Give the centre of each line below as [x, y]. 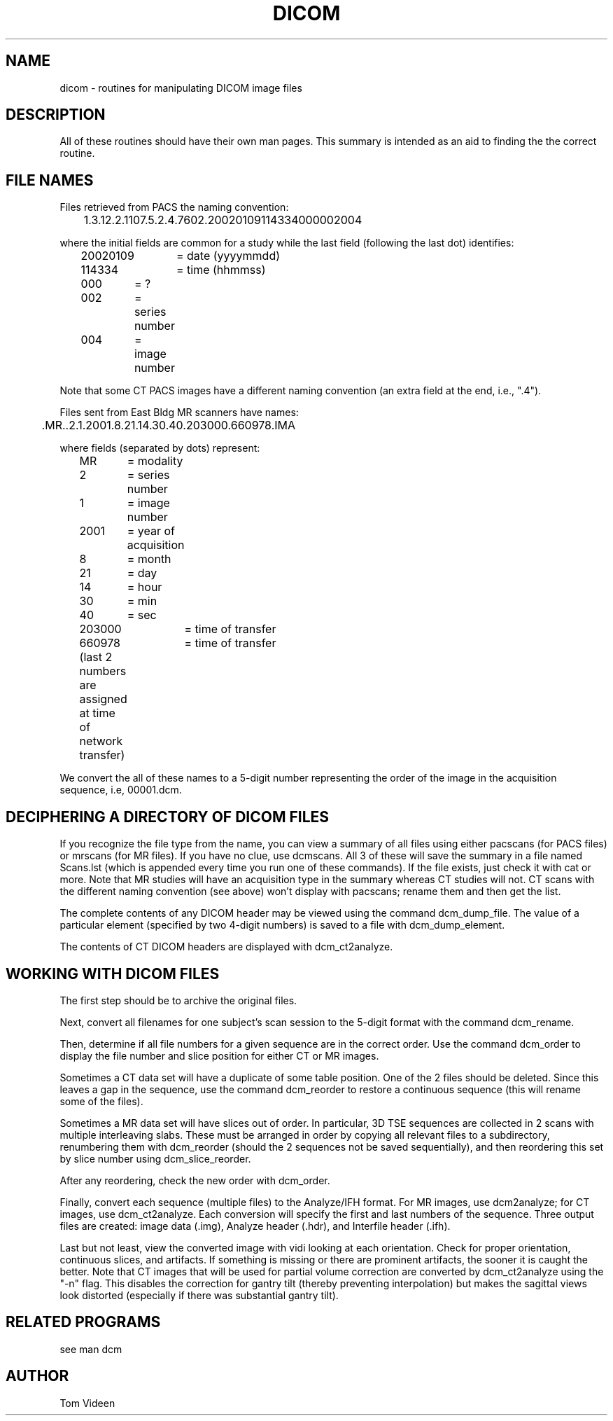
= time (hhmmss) [221, 270]
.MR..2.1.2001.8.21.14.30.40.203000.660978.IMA [169, 425]
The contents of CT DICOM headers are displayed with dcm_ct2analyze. [226, 947]
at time [97, 713]
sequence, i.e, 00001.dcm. [121, 790]
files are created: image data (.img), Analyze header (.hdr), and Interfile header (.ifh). [255, 1226]
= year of [151, 531]
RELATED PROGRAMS [83, 1322]
